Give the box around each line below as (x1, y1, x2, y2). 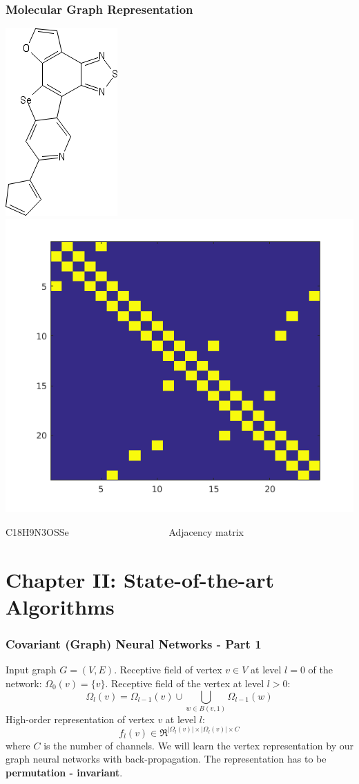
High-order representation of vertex (6, 711, 155, 726)
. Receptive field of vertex (114, 662, 222, 677)
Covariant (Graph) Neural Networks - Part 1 (6, 635, 262, 653)
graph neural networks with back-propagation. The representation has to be (6, 752, 327, 766)
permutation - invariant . (6, 765, 123, 780)
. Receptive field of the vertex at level (105, 675, 264, 690)
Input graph (6, 662, 57, 677)
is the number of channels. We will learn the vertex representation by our (43, 738, 354, 752)
